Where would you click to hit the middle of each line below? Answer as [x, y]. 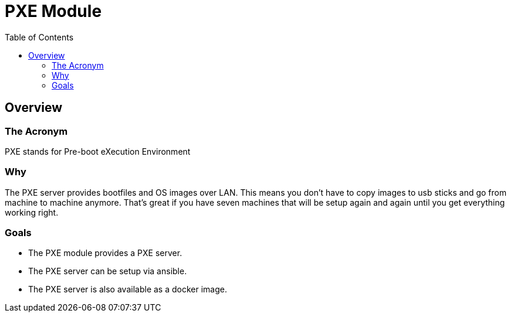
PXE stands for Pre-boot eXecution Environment [98, 151]
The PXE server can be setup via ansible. [108, 271]
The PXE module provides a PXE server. [105, 253]
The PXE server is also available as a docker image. [128, 289]
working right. [32, 212]
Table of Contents [39, 37]
